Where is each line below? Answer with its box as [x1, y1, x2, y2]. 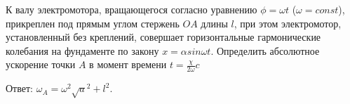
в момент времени [89, 57, 167, 72]
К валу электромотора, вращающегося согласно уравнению [6, 2, 257, 16]
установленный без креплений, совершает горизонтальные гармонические [6, 30, 321, 44]
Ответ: [6, 81, 33, 96]
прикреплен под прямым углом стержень [6, 15, 180, 30]
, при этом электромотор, [234, 15, 342, 30]
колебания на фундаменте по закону [6, 43, 159, 58]
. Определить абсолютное [210, 43, 320, 58]
